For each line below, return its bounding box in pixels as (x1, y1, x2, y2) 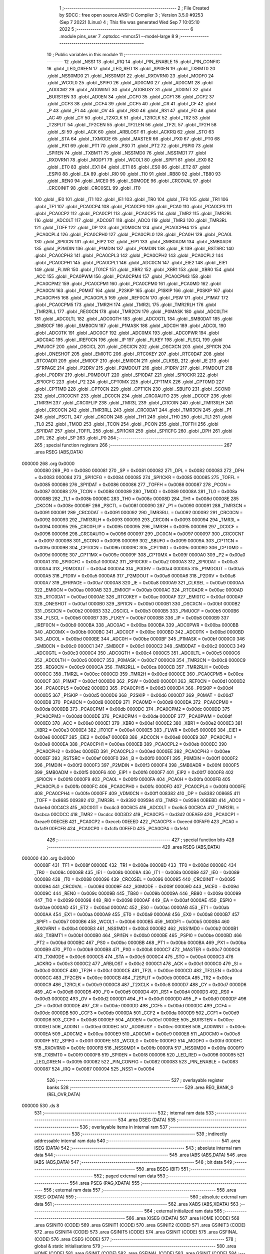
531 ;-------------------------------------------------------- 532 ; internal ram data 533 (34, 1110, 214, 1116)
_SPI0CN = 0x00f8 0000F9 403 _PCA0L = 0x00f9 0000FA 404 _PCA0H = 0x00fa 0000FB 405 (34, 776, 230, 782)
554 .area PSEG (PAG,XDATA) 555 (69, 1180, 140, 1186)
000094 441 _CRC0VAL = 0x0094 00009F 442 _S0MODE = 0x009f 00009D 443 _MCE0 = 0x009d (34, 883, 239, 889)
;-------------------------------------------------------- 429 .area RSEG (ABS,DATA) (46, 844, 220, 850)
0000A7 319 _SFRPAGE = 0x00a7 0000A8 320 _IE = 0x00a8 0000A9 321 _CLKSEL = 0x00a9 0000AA (34, 580, 244, 586)
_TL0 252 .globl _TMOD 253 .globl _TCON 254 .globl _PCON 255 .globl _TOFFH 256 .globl (34, 421, 218, 427)
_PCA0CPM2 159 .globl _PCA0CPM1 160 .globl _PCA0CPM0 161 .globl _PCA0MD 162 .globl (34, 280, 221, 286)
